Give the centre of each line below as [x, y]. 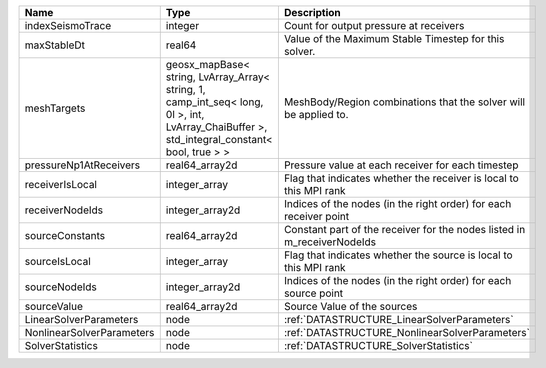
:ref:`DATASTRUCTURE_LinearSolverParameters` [398, 319]
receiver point [316, 216]
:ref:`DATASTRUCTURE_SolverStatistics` [378, 345]
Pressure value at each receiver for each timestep [401, 165]
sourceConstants [64, 235]
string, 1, [185, 89]
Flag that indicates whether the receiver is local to [401, 178]
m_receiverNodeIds [330, 242]
